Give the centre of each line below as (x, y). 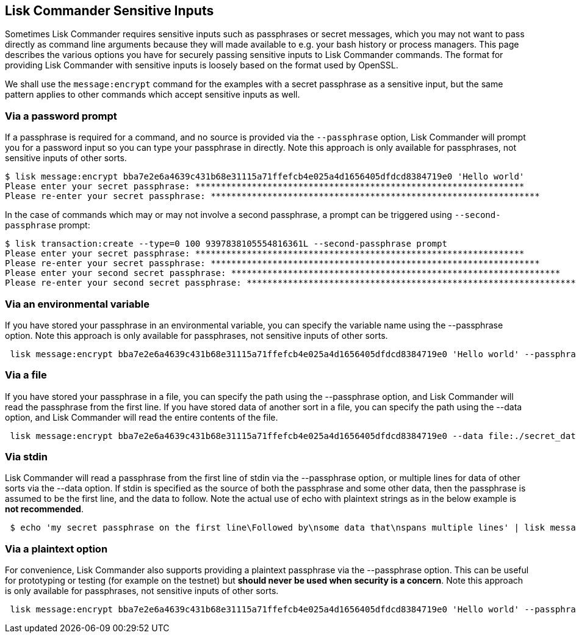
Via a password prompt (61, 116)
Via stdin (26, 457)
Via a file (26, 375)
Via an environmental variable (77, 304)
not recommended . (44, 509)
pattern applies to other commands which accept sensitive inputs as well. (153, 95)
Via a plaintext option (56, 549)
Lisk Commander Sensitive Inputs (110, 11)
